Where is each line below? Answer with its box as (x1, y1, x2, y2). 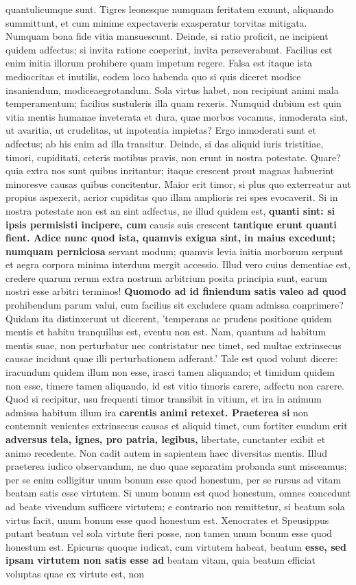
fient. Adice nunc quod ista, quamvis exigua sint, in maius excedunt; (5, 230, 335, 245)
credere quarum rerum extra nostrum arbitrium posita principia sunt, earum (5, 270, 327, 285)
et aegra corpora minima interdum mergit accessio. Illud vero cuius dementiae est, (5, 257, 351, 272)
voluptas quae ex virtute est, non (5, 566, 145, 580)
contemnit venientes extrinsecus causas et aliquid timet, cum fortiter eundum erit (5, 418, 348, 433)
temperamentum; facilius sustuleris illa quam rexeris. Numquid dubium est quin (5, 96, 342, 110)
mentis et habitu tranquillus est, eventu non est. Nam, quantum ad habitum (5, 324, 327, 339)
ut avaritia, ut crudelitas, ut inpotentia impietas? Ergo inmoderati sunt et (5, 123, 316, 137)
